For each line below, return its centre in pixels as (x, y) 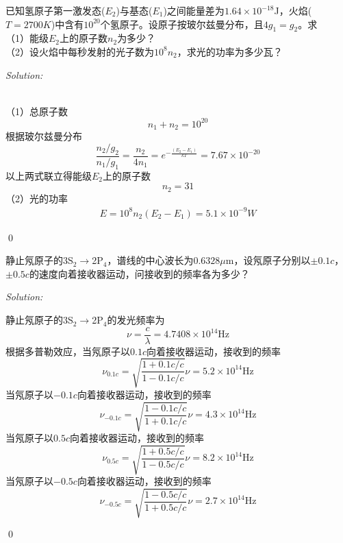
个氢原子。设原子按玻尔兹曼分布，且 (182, 24)
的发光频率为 (136, 320)
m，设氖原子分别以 (268, 260)
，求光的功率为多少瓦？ (230, 51)
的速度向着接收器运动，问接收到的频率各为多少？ (139, 273)
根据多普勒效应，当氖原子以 (68, 351)
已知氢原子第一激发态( (55, 10)
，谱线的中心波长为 (150, 260)
